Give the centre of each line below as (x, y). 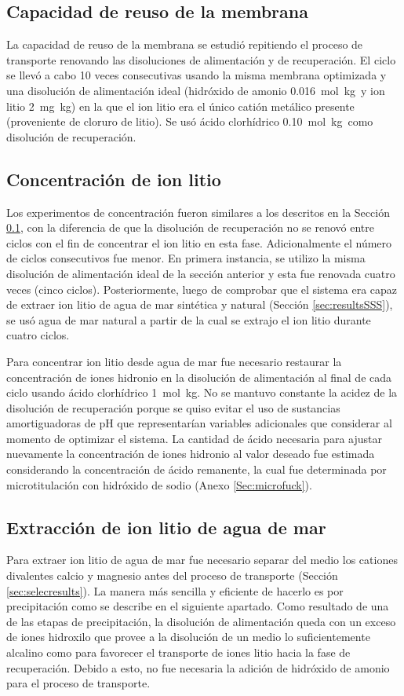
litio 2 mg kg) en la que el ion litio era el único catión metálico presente (180, 106)
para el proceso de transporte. (78, 683)
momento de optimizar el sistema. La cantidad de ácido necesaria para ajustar (194, 438)
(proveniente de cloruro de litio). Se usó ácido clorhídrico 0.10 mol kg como (190, 121)
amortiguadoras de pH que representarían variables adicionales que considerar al (199, 423)
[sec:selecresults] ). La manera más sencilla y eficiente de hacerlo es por (175, 590)
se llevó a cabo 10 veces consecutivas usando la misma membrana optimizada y (197, 75)
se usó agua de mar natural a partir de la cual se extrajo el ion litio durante (189, 319)
